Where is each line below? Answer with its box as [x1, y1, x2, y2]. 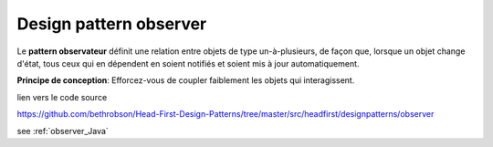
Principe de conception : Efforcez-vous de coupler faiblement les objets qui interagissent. [16, 75, 355, 86]
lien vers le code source [16, 91, 108, 102]
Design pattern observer [16, 14, 207, 34]
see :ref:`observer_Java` [16, 125, 109, 136]
